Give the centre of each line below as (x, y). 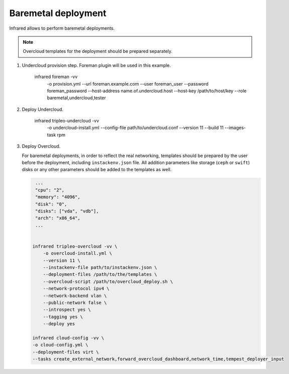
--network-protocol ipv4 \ (76, 289)
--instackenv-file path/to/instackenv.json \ (100, 268)
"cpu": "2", (50, 190)
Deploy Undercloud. (43, 109)
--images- (235, 128)
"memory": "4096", (58, 197)
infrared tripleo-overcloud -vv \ (75, 246)
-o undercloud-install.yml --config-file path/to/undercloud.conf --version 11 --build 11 (135, 128)
